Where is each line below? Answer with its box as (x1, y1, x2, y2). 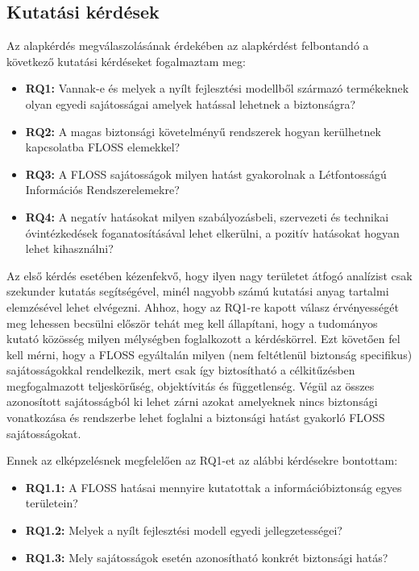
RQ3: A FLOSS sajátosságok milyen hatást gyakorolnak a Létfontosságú (25, 165, 387, 182)
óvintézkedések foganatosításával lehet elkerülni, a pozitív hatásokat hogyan (25, 224, 400, 241)
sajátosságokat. (6, 424, 81, 441)
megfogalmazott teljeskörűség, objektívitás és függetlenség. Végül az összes (6, 377, 375, 394)
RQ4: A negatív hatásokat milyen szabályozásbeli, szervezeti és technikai (25, 208, 389, 225)
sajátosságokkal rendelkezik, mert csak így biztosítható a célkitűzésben (6, 362, 355, 379)
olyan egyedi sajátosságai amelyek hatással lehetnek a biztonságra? (25, 95, 355, 112)
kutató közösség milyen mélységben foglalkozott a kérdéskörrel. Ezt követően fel (6, 330, 400, 347)
